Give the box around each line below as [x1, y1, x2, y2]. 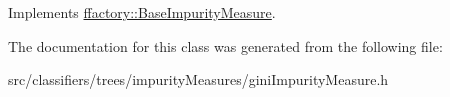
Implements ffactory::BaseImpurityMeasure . [8, 2, 276, 22]
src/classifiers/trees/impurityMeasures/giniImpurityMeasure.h [8, 69, 389, 90]
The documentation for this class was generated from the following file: [8, 35, 443, 56]
